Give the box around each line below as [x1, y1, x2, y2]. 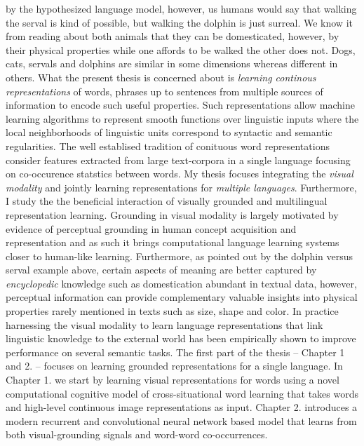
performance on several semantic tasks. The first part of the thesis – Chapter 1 [6, 344, 345, 359]
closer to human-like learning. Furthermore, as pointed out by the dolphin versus [6, 248, 353, 263]
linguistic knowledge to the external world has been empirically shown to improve [6, 331, 356, 346]
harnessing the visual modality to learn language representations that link [6, 317, 323, 332]
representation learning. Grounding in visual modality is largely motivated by [6, 207, 339, 222]
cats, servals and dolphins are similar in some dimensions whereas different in [6, 56, 338, 71]
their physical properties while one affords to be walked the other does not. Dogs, [6, 42, 356, 57]
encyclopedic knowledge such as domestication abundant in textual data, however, [6, 276, 357, 290]
